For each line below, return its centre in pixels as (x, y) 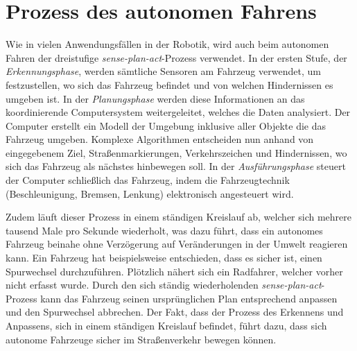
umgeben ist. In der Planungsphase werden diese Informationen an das (155, 98)
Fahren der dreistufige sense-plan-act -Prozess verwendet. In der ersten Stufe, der (176, 57)
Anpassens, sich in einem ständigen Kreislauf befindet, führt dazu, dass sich (166, 325)
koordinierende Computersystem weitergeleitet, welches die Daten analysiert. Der (178, 112)
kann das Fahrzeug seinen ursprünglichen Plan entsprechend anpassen (189, 298)
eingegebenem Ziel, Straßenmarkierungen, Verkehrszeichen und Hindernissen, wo (176, 152)
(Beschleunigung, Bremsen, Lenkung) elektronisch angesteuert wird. (150, 193)
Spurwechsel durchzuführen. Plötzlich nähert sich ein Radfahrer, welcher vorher (174, 271)
